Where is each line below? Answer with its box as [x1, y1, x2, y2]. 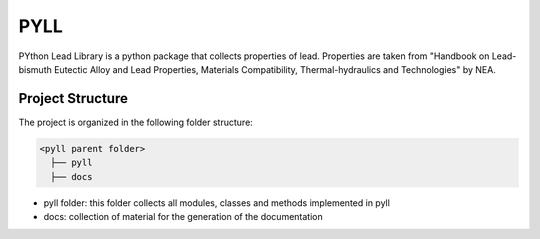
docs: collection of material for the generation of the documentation [43, 210, 324, 222]
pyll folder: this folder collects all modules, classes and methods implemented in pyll [43, 196, 390, 209]
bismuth [18, 63, 52, 75]
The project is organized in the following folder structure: [18, 116, 254, 128]
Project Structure [18, 90, 129, 107]
